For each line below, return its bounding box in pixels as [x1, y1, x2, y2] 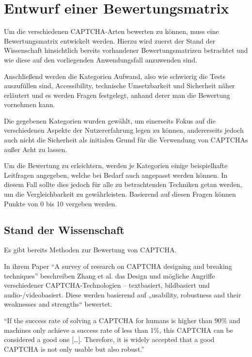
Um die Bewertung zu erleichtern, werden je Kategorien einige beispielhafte [4, 160, 228, 171]
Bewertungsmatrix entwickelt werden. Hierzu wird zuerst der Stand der [4, 35, 216, 46]
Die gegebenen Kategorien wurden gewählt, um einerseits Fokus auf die [4, 115, 216, 125]
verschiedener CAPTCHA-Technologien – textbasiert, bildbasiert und [4, 280, 210, 290]
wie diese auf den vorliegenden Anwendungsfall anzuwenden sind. [4, 54, 197, 64]
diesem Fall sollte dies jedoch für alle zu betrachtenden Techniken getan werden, [4, 179, 242, 189]
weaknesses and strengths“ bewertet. [4, 299, 112, 309]
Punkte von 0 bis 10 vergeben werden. [4, 198, 117, 208]
